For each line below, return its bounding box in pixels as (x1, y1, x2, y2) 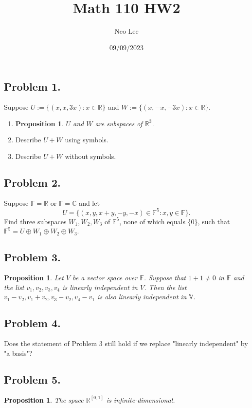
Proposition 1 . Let (4, 272, 64, 283)
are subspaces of (95, 118, 143, 128)
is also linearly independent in (97, 291, 187, 302)
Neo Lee (114, 26, 139, 36)
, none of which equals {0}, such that (119, 216, 230, 226)
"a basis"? (4, 348, 33, 358)
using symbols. (65, 135, 108, 145)
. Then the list (144, 282, 187, 292)
